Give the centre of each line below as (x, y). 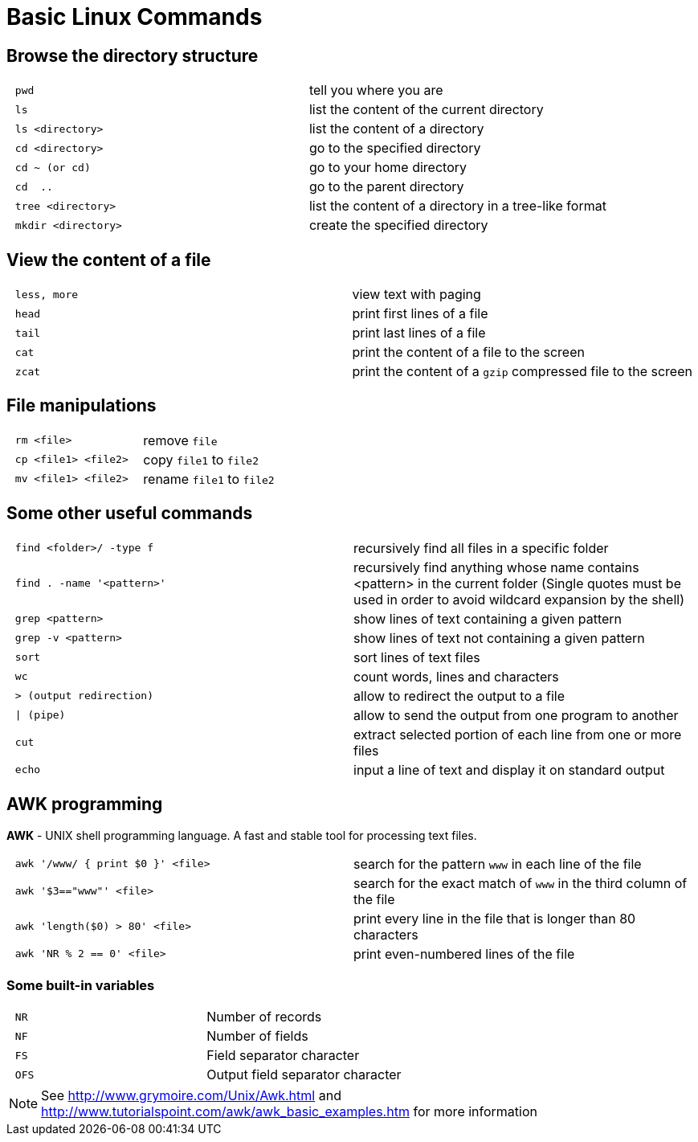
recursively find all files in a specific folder (481, 548)
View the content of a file (109, 260)
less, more (47, 294)
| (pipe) (40, 715)
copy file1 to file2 (201, 459)
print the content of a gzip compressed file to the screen (522, 372)
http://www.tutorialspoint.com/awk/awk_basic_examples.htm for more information (290, 1112)
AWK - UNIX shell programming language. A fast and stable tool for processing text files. (242, 835)
